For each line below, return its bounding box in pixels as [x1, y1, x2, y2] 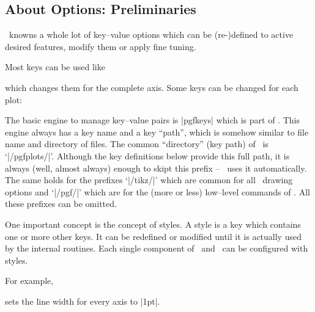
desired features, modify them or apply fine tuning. [5, 40, 196, 53]
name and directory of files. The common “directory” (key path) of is [5, 137, 269, 150]
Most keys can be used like [5, 60, 105, 73]
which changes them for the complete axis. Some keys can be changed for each [5, 81, 298, 93]
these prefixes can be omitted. [5, 197, 117, 210]
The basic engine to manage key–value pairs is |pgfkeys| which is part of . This [5, 114, 300, 126]
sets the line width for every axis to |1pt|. [5, 294, 160, 307]
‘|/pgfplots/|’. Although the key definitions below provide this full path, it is [5, 149, 290, 162]
